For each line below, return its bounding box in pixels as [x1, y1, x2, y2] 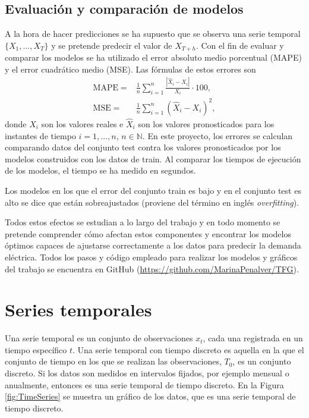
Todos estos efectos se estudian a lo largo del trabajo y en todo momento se [5, 216, 280, 228]
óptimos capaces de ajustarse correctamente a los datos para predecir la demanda [5, 239, 301, 252]
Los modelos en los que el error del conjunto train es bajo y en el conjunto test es [5, 184, 301, 196]
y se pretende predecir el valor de [51, 39, 172, 51]
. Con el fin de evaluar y [196, 39, 284, 51]
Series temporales [5, 297, 152, 322]
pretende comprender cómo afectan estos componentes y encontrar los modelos [5, 227, 291, 240]
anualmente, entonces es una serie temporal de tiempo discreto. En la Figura [5, 378, 284, 391]
